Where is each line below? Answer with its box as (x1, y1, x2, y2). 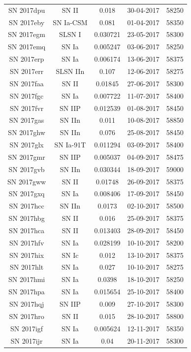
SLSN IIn (56, 66, 85, 76)
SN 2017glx (9, 140, 44, 150)
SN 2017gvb (8, 164, 45, 174)
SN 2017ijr (10, 335, 43, 346)
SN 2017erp (9, 54, 44, 64)
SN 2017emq (7, 41, 46, 52)
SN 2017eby (9, 17, 45, 27)
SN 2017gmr (8, 151, 45, 162)
